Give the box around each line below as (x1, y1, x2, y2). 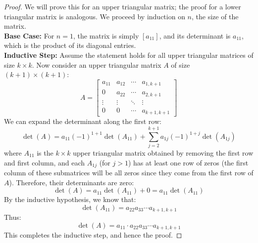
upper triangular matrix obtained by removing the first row (73, 147, 254, 158)
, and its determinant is (159, 30, 231, 40)
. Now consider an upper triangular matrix (32, 59, 161, 70)
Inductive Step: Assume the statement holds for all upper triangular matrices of (4, 49, 254, 60)
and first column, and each (4, 157, 85, 167)
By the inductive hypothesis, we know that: (4, 194, 136, 204)
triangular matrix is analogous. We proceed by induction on (4, 11, 185, 21)
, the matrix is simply (73, 30, 139, 40)
